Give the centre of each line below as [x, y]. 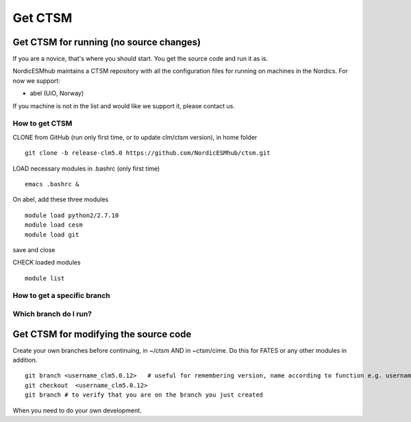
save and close [34, 249]
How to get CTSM [42, 123]
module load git [52, 234]
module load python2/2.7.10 [72, 215]
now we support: [37, 80]
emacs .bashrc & [52, 184]
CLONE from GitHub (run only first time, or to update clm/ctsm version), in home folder [135, 137]
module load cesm [54, 225]
